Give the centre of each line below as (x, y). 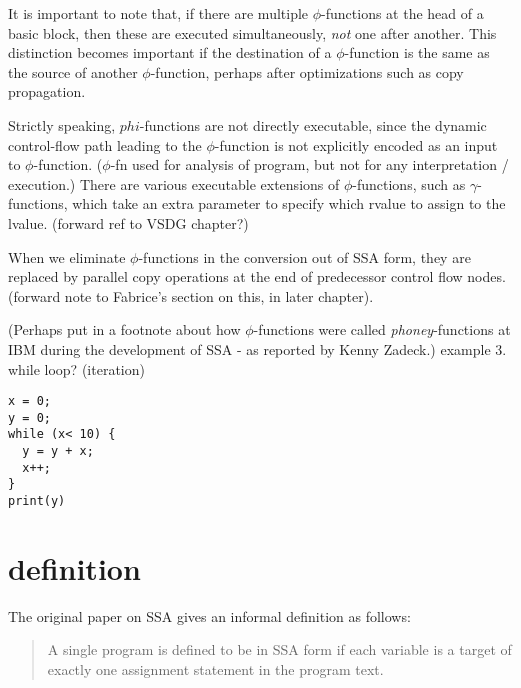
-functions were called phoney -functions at (382, 329)
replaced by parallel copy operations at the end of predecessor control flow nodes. (257, 276)
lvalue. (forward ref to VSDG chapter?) (128, 222)
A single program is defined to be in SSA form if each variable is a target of (279, 649)
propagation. (47, 91)
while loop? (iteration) (76, 368)
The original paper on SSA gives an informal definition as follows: (209, 615)
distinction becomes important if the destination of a (170, 52)
